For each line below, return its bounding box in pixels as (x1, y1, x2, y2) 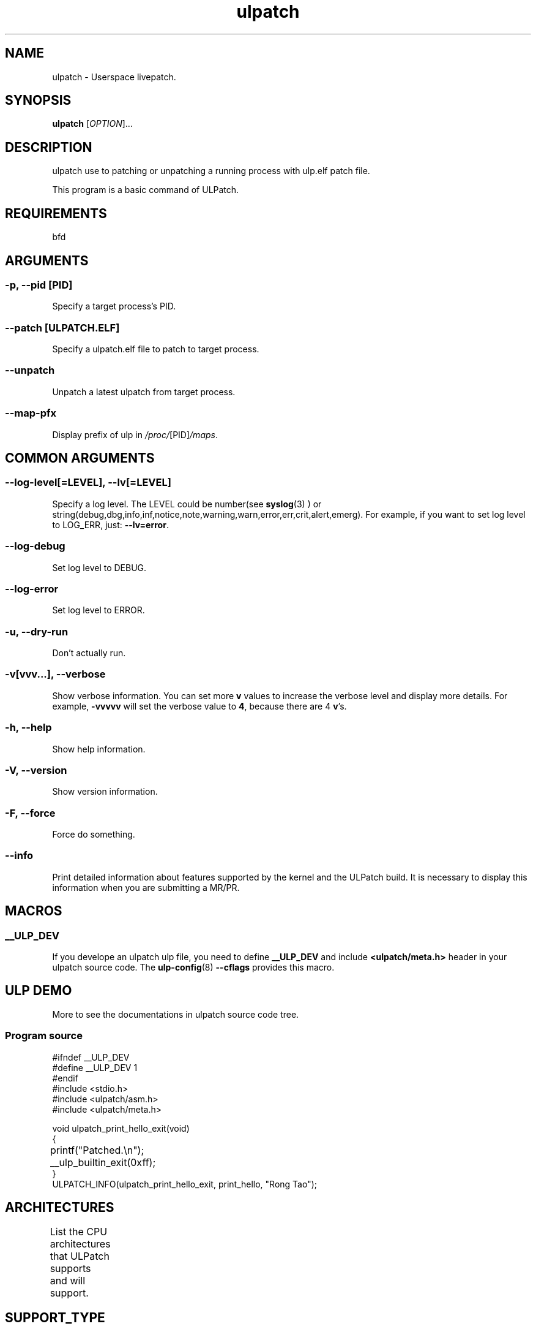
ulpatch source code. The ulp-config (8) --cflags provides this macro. (52, 962, 335, 973)
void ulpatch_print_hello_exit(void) (52, 1123, 190, 1134)
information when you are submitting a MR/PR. (52, 882, 240, 893)
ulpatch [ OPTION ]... (52, 118, 133, 129)
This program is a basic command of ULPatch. (52, 184, 239, 195)
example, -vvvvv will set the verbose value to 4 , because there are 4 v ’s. (52, 700, 347, 711)
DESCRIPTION (5, 139, 92, 155)
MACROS (5, 903, 62, 919)
